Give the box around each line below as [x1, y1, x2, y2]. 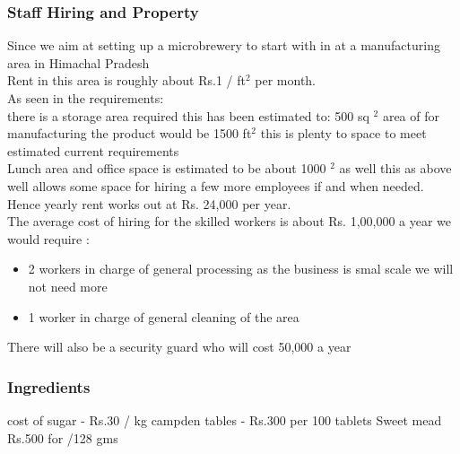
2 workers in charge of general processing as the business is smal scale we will [28, 259, 454, 278]
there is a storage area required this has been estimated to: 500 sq [7, 106, 369, 125]
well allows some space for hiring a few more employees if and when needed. [7, 176, 424, 195]
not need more [28, 276, 108, 295]
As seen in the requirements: [7, 89, 164, 107]
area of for [382, 106, 439, 125]
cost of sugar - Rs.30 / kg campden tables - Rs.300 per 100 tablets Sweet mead [7, 410, 442, 429]
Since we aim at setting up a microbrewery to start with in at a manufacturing [7, 36, 440, 55]
